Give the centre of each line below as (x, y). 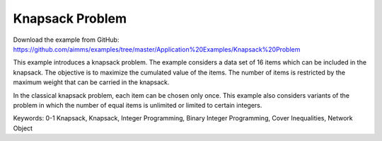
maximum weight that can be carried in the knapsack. (91, 82)
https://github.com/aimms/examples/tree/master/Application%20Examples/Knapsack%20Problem (157, 49)
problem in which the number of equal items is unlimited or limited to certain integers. (138, 105)
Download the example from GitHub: (66, 40)
